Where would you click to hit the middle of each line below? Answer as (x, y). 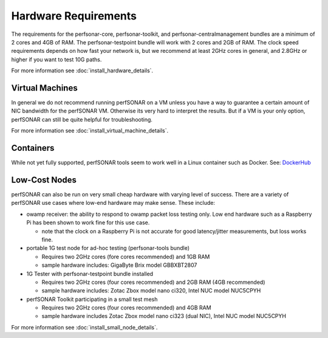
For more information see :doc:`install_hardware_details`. (82, 71)
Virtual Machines (45, 88)
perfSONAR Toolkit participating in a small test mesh (92, 299)
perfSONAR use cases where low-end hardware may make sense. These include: (113, 203)
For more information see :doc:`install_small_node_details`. (84, 327)
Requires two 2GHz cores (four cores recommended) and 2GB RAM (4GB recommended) (153, 282)
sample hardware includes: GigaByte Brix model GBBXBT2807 (119, 265)
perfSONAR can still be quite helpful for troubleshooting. (82, 119)
